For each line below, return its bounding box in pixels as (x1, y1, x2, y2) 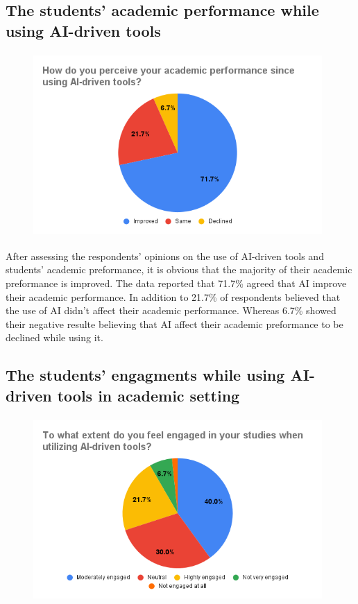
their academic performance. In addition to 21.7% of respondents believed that (6, 289, 341, 304)
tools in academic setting (57, 384, 240, 406)
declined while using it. (6, 330, 103, 345)
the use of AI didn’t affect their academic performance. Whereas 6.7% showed (6, 303, 336, 318)
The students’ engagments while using (6, 364, 285, 386)
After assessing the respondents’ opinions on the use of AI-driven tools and (6, 248, 324, 263)
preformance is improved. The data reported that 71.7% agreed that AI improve (6, 275, 347, 290)
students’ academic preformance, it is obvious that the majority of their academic (6, 262, 352, 277)
